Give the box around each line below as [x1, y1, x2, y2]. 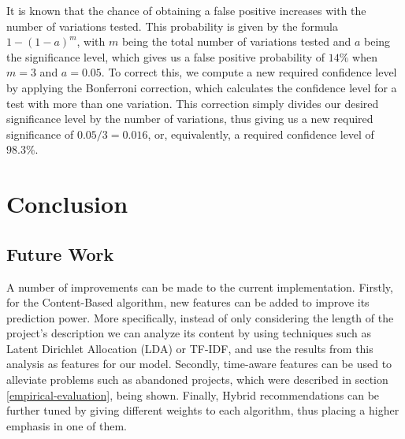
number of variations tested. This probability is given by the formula [6, 17, 338, 34]
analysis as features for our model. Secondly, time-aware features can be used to [6, 355, 392, 372]
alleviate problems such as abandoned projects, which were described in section [6, 371, 388, 388]
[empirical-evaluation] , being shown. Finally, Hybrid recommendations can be [6, 386, 380, 403]
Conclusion [6, 188, 128, 220]
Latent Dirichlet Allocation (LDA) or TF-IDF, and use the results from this [6, 340, 373, 356]
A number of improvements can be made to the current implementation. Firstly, [6, 278, 393, 295]
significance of [6, 125, 74, 142]
